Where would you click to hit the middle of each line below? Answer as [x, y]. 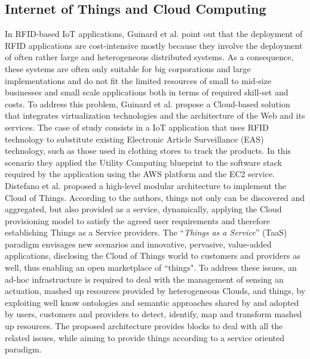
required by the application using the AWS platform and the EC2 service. [140, 174]
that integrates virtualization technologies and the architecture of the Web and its [155, 115]
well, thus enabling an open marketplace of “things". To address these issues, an [151, 267]
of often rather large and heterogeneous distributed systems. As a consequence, [149, 57]
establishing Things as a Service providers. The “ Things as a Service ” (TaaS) [146, 232]
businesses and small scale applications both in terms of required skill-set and [147, 92]
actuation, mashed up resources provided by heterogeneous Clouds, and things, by [155, 291]
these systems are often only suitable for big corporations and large [128, 68]
